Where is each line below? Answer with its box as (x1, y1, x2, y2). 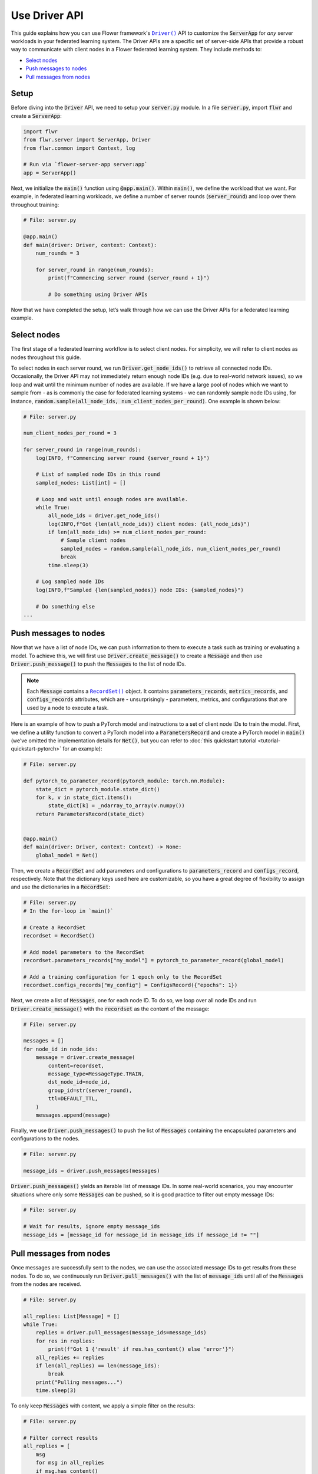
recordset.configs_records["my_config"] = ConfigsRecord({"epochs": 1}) (23, 982, 238, 989)
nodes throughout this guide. (11, 354, 81, 361)
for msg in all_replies (35, 1459, 104, 1466)
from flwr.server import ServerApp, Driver (23, 136, 151, 143)
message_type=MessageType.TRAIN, (48, 1071, 145, 1077)
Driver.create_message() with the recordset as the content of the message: (11, 1005, 210, 1012)
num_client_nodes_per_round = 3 (23, 430, 117, 436)
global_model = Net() (35, 852, 98, 858)
